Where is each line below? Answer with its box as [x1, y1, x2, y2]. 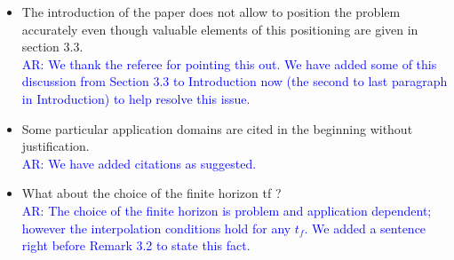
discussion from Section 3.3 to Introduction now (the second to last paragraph [21, 72, 448, 91]
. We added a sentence [304, 218, 426, 237]
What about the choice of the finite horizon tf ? [21, 184, 282, 202]
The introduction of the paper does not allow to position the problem [21, 3, 401, 20]
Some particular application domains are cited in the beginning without [21, 119, 413, 138]
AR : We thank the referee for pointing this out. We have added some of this [21, 54, 437, 73]
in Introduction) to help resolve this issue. [21, 89, 251, 107]
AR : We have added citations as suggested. [21, 154, 257, 172]
